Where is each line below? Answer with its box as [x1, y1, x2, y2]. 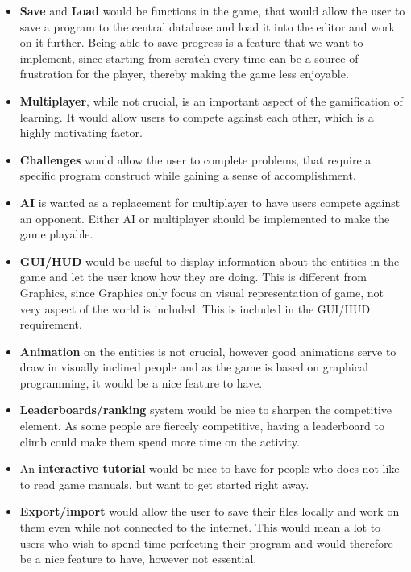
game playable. [19, 226, 93, 242]
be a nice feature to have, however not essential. [19, 550, 257, 567]
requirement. [19, 316, 82, 333]
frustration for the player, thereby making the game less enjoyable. [19, 65, 349, 82]
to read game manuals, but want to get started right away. [19, 475, 309, 492]
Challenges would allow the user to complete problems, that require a [19, 151, 372, 168]
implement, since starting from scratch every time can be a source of [19, 49, 359, 66]
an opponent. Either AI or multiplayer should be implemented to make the [19, 209, 390, 226]
